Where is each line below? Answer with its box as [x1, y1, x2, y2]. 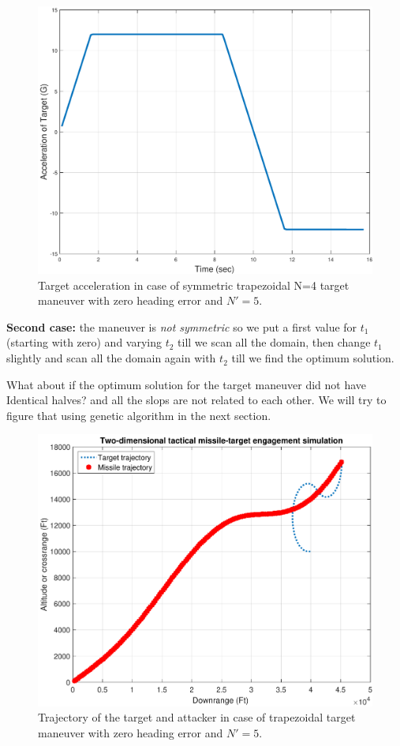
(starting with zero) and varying [6, 334, 162, 351]
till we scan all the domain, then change [178, 334, 371, 351]
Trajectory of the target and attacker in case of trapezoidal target [38, 709, 356, 725]
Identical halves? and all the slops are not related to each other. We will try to [6, 392, 387, 408]
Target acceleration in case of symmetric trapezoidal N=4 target [38, 276, 350, 293]
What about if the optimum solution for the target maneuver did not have [6, 376, 367, 392]
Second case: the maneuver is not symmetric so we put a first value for [6, 318, 357, 335]
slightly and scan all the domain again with [6, 350, 216, 366]
